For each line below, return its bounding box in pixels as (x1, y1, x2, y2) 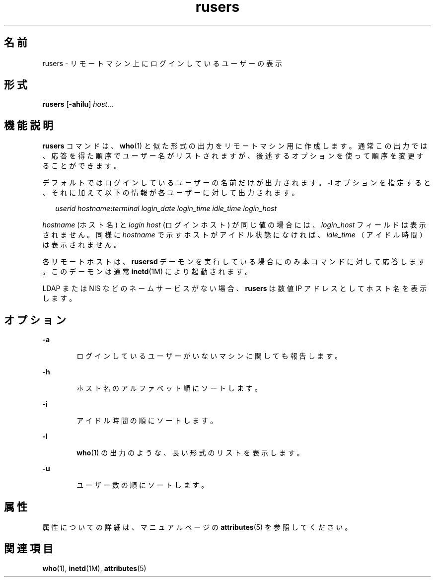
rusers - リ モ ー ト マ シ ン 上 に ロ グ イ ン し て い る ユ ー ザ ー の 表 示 (42, 59, 283, 68)
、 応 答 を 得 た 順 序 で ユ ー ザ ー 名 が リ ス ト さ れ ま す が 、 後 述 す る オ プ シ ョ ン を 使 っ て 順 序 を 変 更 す (42, 151, 424, 160)
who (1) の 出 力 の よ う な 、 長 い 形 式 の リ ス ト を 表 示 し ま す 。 (76, 448, 304, 457)
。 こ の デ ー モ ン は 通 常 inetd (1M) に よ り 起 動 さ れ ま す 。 (42, 267, 252, 276)
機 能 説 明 (4, 119, 53, 132)
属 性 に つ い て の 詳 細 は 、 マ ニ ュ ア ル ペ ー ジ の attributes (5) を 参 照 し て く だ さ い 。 (42, 522, 352, 531)
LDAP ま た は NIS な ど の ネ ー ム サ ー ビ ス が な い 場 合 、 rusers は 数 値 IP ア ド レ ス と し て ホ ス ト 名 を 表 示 (42, 284, 427, 293)
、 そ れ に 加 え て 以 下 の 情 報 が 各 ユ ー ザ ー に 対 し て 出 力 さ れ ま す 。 (42, 188, 299, 197)
